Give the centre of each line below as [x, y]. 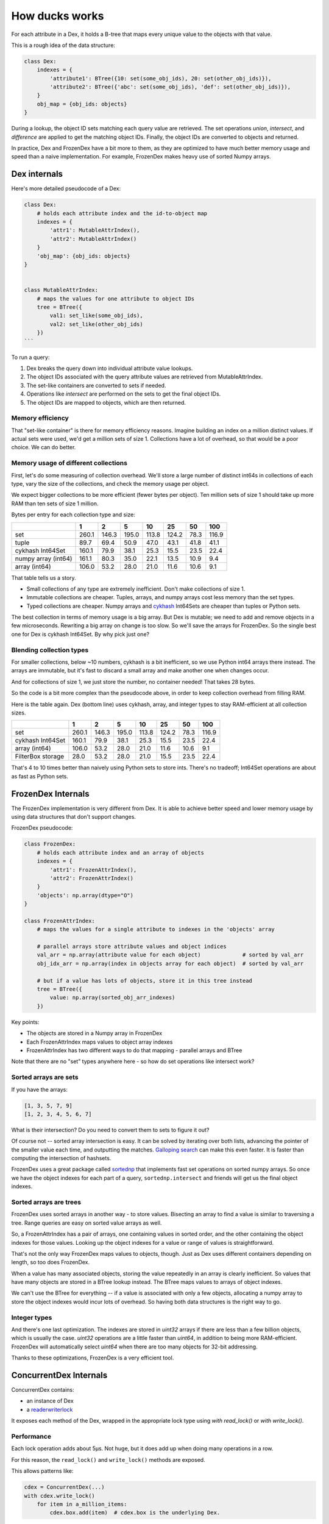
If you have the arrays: [40, 1089]
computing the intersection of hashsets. [61, 1158]
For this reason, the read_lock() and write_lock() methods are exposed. [108, 1459]
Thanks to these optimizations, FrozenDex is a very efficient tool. [93, 1358]
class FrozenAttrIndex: [60, 921]
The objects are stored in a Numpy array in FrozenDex [94, 1033]
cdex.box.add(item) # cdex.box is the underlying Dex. [135, 1513]
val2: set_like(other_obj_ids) [96, 324]
